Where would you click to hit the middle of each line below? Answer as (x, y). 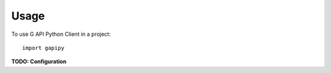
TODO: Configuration (39, 61)
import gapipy (43, 48)
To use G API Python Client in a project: (61, 34)
